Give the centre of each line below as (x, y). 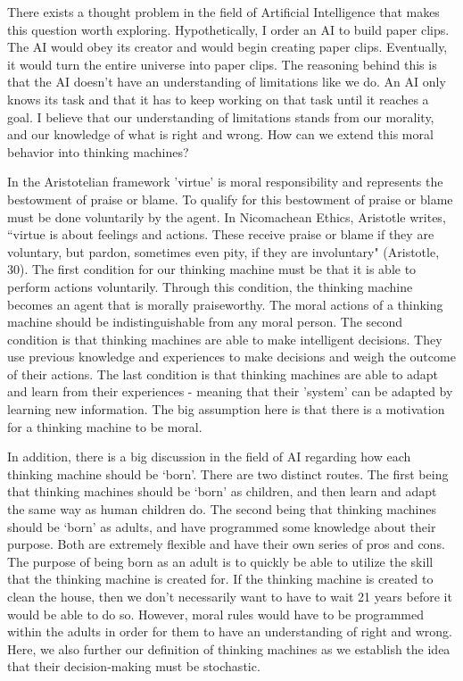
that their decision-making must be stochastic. (134, 666)
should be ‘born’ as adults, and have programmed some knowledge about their (222, 526)
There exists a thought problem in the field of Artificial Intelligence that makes (223, 12)
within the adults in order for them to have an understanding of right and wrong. (230, 631)
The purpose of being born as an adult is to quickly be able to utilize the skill (220, 561)
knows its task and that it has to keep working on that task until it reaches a (218, 99)
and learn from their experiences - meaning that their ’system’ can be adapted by (230, 391)
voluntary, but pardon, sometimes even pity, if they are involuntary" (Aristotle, (223, 251)
